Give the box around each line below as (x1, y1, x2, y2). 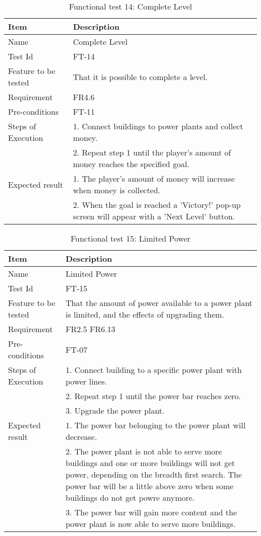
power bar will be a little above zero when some (65, 480, 234, 492)
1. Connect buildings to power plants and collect (73, 120, 243, 132)
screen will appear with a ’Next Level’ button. (73, 210, 235, 222)
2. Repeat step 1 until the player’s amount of (73, 146, 231, 158)
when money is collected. (73, 184, 161, 196)
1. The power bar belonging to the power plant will (65, 419, 246, 431)
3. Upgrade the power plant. (65, 405, 165, 416)
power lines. (65, 375, 107, 387)
